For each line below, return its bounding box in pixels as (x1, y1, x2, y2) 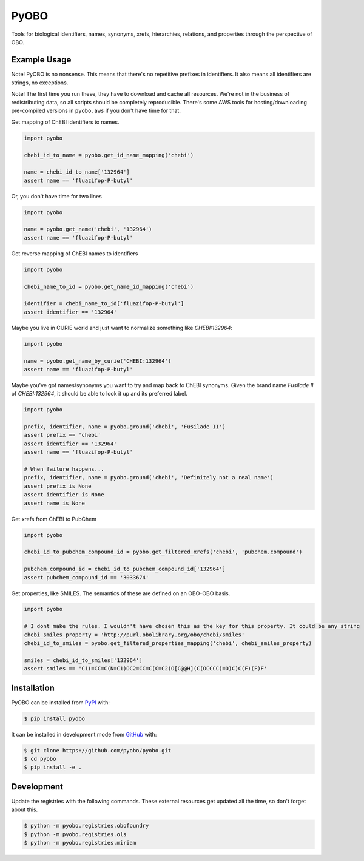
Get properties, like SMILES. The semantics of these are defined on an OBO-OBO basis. (11, 589, 231, 597)
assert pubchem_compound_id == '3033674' (24, 574, 149, 581)
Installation (11, 683, 55, 693)
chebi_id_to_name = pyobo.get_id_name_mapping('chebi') (24, 152, 194, 158)
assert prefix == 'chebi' (24, 431, 101, 439)
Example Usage (11, 55, 72, 65)
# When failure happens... (24, 466, 104, 473)
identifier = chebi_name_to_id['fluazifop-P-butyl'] (24, 300, 184, 307)
